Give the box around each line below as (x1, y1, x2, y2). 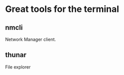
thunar (5, 51, 26, 59)
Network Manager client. (5, 36, 56, 42)
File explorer (5, 64, 31, 70)
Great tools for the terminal (5, 3, 120, 15)
